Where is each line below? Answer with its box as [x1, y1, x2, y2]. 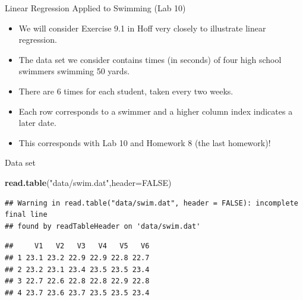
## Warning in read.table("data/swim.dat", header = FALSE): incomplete [5, 198, 298, 207]
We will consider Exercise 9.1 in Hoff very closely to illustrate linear [18, 21, 266, 34]
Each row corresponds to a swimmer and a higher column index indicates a [18, 105, 293, 117]
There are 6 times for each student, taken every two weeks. [18, 84, 233, 97]
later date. [18, 116, 56, 129]
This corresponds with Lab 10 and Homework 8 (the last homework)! [18, 136, 271, 149]
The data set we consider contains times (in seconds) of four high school [18, 53, 282, 65]
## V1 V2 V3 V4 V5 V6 [5, 242, 150, 251]
